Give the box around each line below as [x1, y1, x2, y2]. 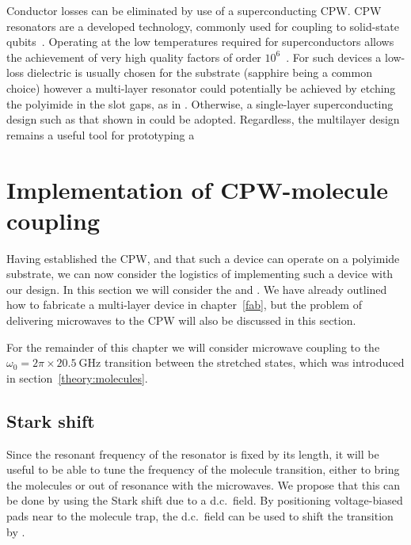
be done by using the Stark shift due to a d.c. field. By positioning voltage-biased [6, 492, 403, 509]
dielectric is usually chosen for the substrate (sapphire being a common [27, 64, 372, 81]
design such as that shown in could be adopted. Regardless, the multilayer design [6, 111, 400, 128]
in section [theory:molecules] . [6, 369, 148, 386]
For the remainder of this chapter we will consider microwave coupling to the [6, 338, 380, 355]
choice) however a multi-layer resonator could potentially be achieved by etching [6, 79, 396, 96]
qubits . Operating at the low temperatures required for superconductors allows [6, 33, 394, 50]
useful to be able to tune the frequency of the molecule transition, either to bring [6, 461, 400, 478]
